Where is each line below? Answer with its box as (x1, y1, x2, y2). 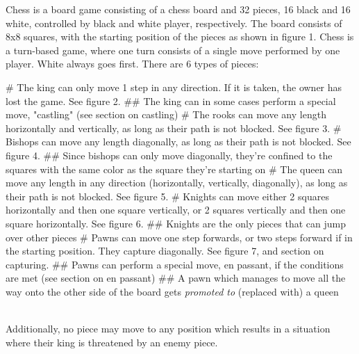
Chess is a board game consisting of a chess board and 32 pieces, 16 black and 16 (6, 2, 351, 16)
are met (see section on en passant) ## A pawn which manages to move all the (6, 271, 346, 285)
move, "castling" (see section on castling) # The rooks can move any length (6, 107, 326, 122)
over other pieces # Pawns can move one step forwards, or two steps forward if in (6, 230, 353, 244)
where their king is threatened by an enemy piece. (6, 335, 218, 349)
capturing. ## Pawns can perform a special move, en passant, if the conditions (6, 257, 344, 271)
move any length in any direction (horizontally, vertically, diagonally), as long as (6, 175, 348, 190)
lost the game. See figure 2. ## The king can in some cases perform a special (6, 93, 336, 108)
